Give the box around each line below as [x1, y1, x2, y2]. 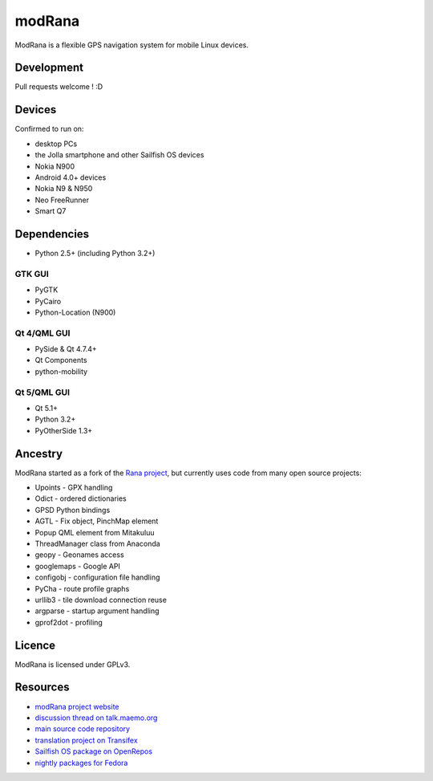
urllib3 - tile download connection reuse [34, 595, 168, 604]
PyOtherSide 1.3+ [34, 425, 93, 435]
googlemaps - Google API [34, 561, 120, 571]
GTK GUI [14, 268, 50, 279]
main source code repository [34, 724, 131, 734]
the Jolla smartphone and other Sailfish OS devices [34, 150, 204, 160]
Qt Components [34, 356, 87, 365]
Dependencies [14, 227, 90, 241]
